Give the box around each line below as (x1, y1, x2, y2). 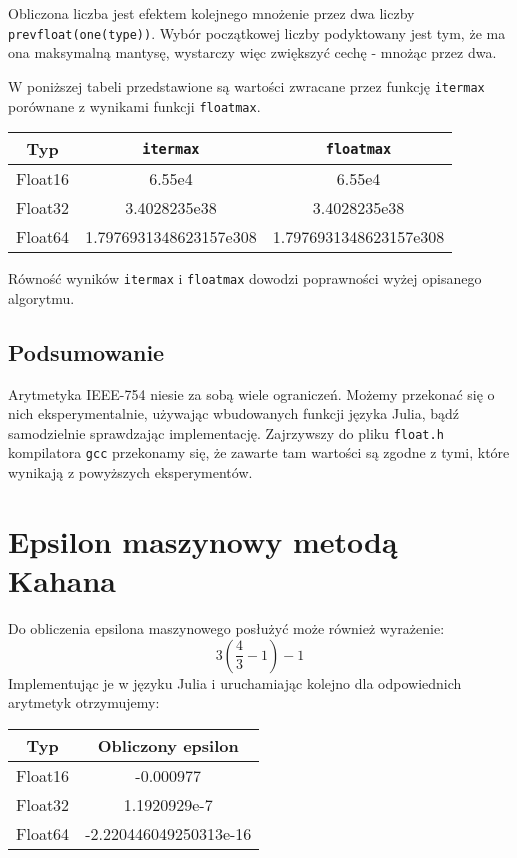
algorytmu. (8, 287, 75, 308)
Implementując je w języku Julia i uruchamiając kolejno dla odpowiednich (8, 672, 462, 693)
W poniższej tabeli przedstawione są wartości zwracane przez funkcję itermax (8, 75, 485, 96)
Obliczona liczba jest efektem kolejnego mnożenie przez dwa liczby (8, 3, 415, 23)
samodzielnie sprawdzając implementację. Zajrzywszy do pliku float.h (8, 422, 444, 443)
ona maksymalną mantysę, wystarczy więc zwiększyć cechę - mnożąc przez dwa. (8, 42, 497, 63)
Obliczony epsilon (97, 733, 239, 757)
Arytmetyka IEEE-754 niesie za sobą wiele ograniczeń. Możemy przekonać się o (8, 383, 495, 404)
